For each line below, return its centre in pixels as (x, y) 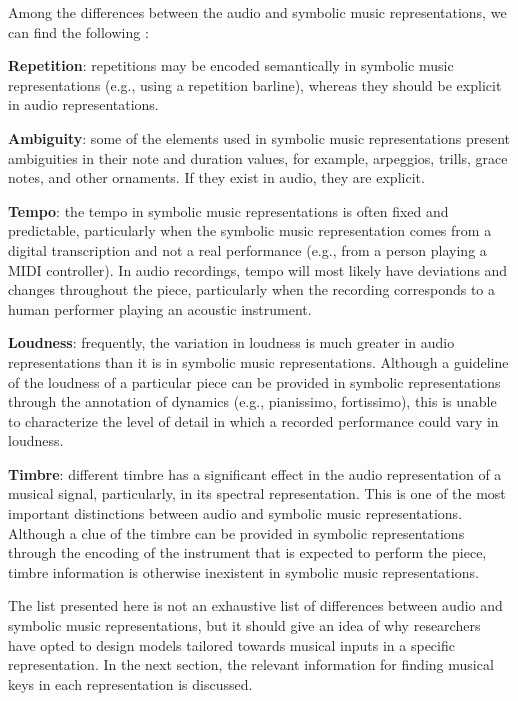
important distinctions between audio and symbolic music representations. (235, 513)
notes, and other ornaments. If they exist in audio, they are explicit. (216, 177)
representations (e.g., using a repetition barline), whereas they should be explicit (255, 84)
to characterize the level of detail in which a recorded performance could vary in (253, 420)
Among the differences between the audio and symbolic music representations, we (257, 12)
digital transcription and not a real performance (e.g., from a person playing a (247, 249)
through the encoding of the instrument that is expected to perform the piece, (247, 552)
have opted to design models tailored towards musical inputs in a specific (231, 644)
